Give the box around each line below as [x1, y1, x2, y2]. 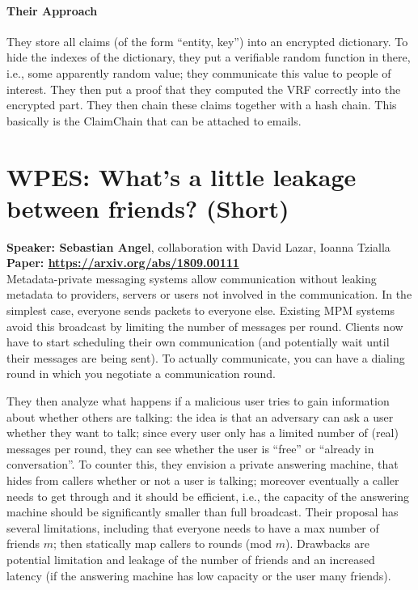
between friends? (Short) [6, 191, 289, 224]
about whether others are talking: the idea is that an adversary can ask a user [6, 408, 394, 425]
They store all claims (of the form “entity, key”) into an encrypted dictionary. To [6, 32, 408, 49]
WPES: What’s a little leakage [6, 159, 357, 193]
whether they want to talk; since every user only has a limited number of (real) [6, 424, 399, 441]
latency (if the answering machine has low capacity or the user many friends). [6, 567, 391, 584]
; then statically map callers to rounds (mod [53, 535, 272, 552]
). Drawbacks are [285, 535, 369, 552]
